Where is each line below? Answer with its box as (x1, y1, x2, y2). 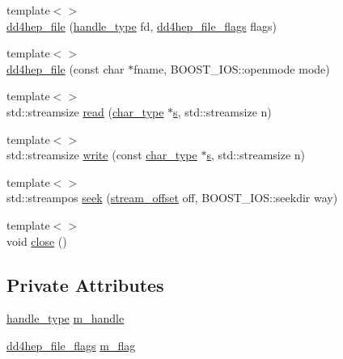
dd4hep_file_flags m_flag (6, 336, 136, 353)
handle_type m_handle (6, 310, 125, 327)
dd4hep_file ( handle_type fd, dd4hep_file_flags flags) (6, 17, 277, 34)
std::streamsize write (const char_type (6, 146, 197, 163)
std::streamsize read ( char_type (6, 103, 164, 120)
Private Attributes (6, 272, 164, 297)
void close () (6, 232, 67, 249)
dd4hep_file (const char (6, 60, 125, 77)
